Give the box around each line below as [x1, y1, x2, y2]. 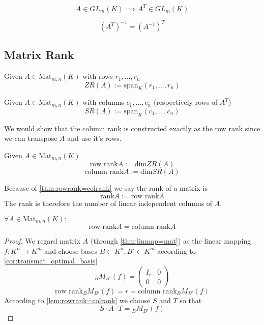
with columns [82, 97, 124, 107]
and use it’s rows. [67, 133, 122, 143]
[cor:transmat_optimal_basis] [4, 255, 98, 266]
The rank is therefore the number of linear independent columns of [4, 197, 213, 208]
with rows [82, 71, 113, 81]
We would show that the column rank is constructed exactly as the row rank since [4, 123, 260, 133]
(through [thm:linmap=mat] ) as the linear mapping [91, 235, 251, 246]
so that [180, 294, 202, 305]
